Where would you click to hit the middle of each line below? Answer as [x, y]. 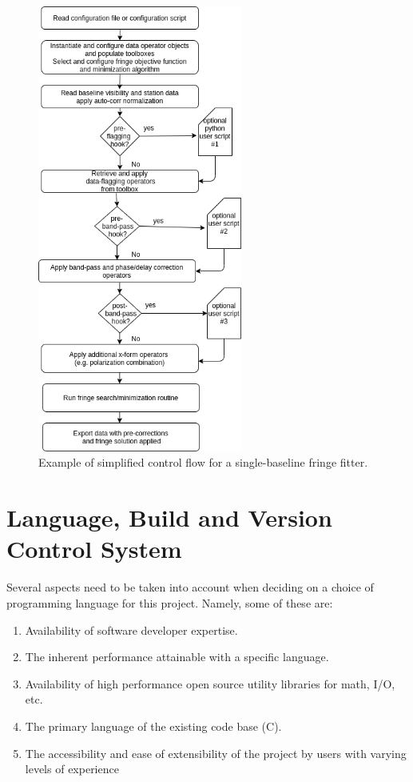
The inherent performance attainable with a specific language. [177, 657]
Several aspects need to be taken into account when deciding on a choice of [190, 587]
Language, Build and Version [169, 517]
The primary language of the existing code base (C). [153, 726]
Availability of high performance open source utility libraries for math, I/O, [210, 683]
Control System [94, 549]
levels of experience [72, 769]
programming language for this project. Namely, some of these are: [170, 602]
